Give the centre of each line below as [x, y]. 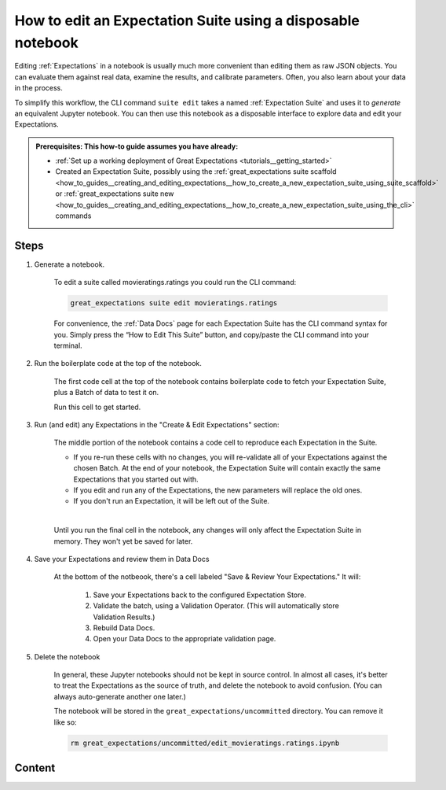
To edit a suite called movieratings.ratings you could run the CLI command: [175, 282]
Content [35, 768]
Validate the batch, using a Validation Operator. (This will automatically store [216, 606]
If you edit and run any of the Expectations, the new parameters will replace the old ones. [218, 490]
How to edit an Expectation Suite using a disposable [187, 20]
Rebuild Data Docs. [124, 628]
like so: [66, 722]
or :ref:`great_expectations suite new [115, 194]
